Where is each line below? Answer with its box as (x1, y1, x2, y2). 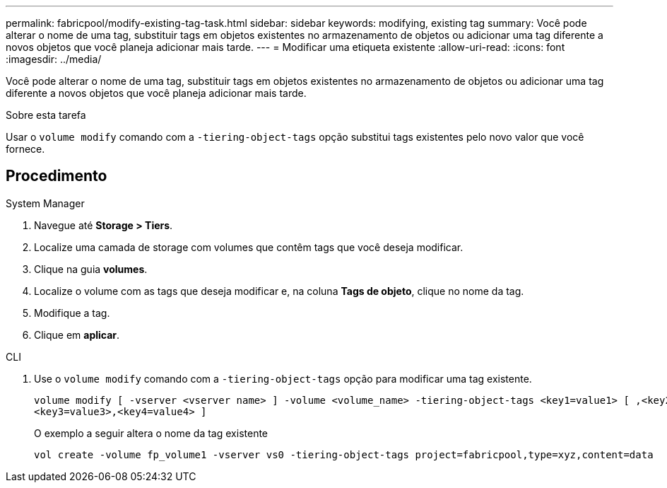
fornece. (6, 143, 45, 155)
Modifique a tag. (34, 306, 110, 319)
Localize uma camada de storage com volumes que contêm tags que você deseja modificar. (34, 240, 464, 253)
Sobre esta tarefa (6, 109, 86, 121)
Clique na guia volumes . (34, 262, 148, 275)
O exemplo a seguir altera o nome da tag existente (34, 426, 268, 439)
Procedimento (6, 167, 107, 185)
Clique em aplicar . (34, 328, 120, 341)
